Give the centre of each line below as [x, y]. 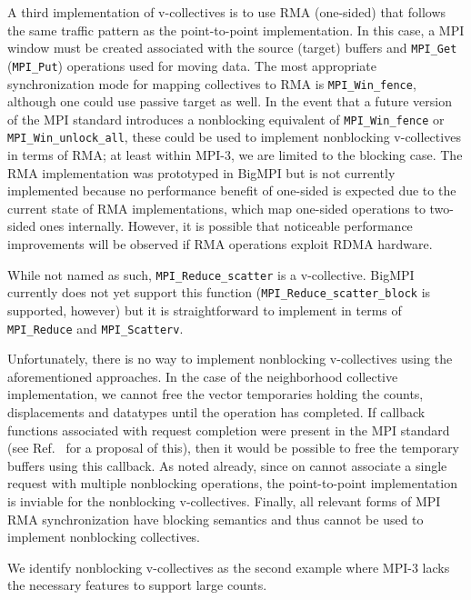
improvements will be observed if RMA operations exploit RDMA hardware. [220, 244]
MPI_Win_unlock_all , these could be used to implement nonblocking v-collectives [234, 137]
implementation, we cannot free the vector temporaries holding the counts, [215, 394]
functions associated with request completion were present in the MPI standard [229, 430]
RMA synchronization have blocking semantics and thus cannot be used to [215, 519]
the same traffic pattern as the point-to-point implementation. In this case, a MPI [236, 30]
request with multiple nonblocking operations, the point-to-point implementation [232, 483]
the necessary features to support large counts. [137, 585]
